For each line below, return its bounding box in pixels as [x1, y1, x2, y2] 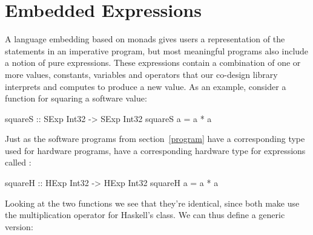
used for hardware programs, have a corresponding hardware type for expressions [5, 144, 306, 156]
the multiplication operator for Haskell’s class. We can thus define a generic [5, 208, 285, 221]
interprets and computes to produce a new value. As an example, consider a [5, 80, 286, 92]
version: [5, 220, 33, 233]
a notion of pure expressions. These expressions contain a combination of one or [5, 56, 301, 69]
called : [5, 156, 31, 169]
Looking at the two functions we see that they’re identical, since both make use [5, 196, 300, 209]
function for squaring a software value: [5, 92, 147, 105]
